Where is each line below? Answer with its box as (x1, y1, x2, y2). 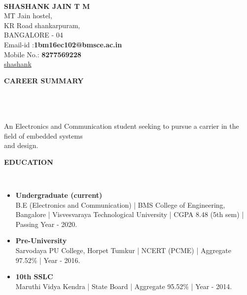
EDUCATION (4, 156, 53, 167)
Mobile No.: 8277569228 (4, 49, 81, 59)
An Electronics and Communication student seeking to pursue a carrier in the (4, 121, 239, 131)
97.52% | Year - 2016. (15, 255, 80, 265)
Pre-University (15, 235, 67, 246)
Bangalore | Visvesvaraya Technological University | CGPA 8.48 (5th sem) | (15, 209, 244, 220)
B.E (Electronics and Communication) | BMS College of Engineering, (15, 199, 225, 210)
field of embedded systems (4, 130, 83, 141)
